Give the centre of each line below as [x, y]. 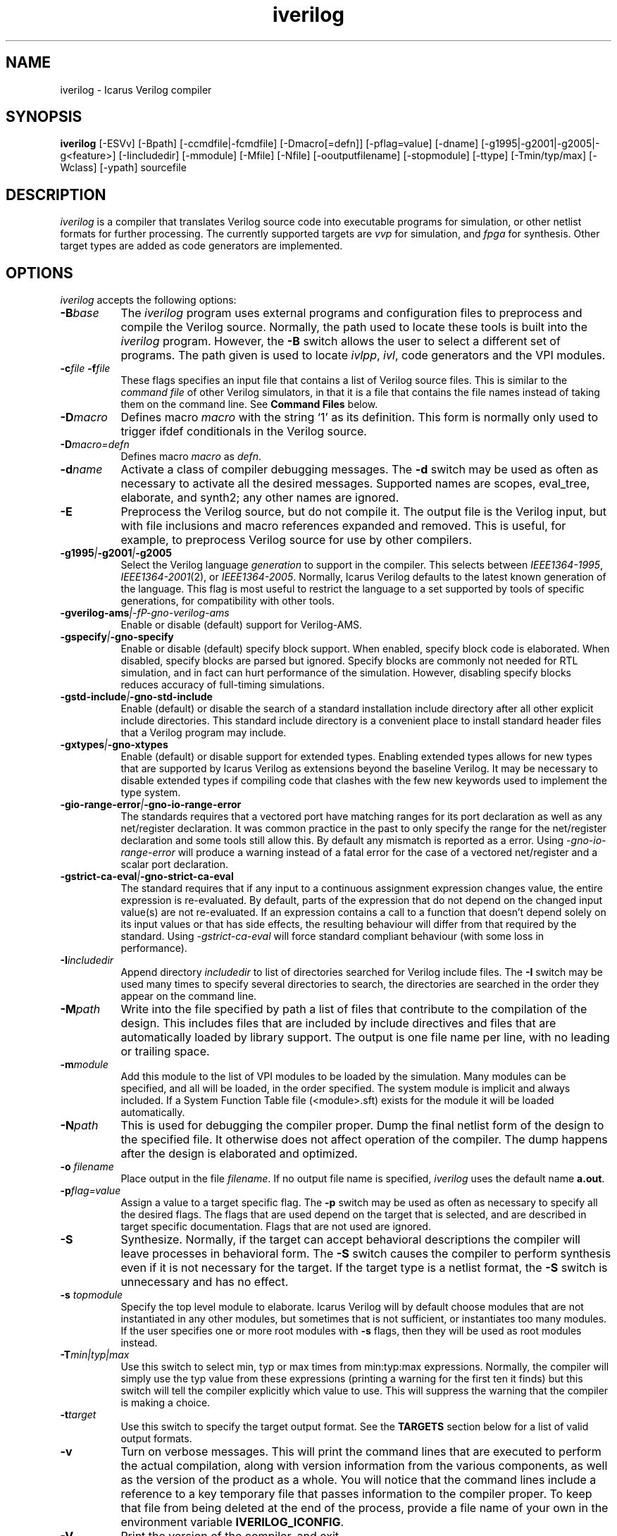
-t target [78, 1415]
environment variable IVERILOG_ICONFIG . [232, 1522]
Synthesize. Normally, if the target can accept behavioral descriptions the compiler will [350, 1240]
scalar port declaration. [174, 865]
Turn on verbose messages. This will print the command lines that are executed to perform [361, 1452]
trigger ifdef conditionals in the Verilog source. [244, 432]
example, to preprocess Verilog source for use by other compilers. [296, 540]
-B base [80, 313]
